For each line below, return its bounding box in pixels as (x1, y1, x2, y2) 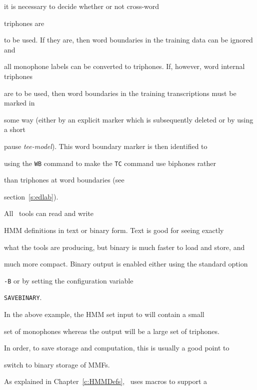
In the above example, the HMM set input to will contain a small (4, 309, 204, 319)
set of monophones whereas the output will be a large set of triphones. (4, 325, 219, 336)
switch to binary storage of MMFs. (4, 359, 110, 369)
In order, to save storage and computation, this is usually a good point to (4, 342, 229, 353)
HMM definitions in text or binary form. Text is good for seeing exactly (4, 224, 224, 235)
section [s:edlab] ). (4, 191, 58, 201)
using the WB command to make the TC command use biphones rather (4, 157, 216, 168)
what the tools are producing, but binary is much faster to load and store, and (4, 241, 245, 252)
